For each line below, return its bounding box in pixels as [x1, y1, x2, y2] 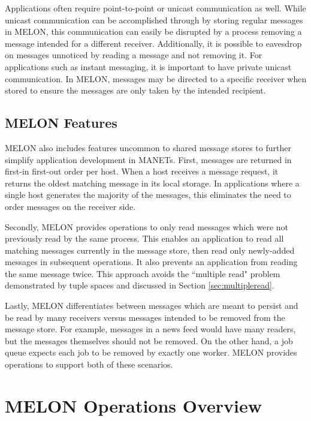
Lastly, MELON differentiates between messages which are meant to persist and [5, 299, 298, 312]
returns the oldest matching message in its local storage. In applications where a [5, 176, 300, 189]
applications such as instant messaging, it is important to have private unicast [5, 60, 292, 73]
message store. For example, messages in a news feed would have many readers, [5, 323, 296, 335]
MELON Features [5, 113, 117, 132]
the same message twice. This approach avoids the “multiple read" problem [5, 267, 280, 279]
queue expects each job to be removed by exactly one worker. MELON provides [5, 346, 297, 359]
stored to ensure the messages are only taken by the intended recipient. [5, 84, 266, 97]
